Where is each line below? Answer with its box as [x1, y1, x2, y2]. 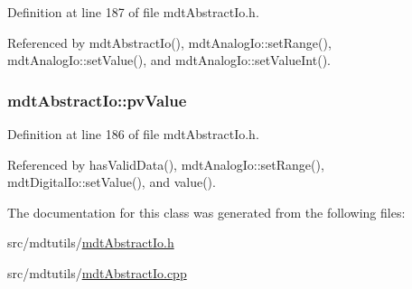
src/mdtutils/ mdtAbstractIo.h [7, 233, 174, 252]
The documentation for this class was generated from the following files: [7, 202, 406, 221]
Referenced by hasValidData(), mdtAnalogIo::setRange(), [7, 154, 324, 173]
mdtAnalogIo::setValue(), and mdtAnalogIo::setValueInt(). [7, 51, 331, 70]
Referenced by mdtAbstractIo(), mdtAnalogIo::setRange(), [7, 33, 332, 51]
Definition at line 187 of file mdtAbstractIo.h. [7, 3, 259, 21]
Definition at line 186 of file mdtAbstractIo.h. [7, 125, 259, 143]
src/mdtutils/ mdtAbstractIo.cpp [7, 263, 187, 282]
